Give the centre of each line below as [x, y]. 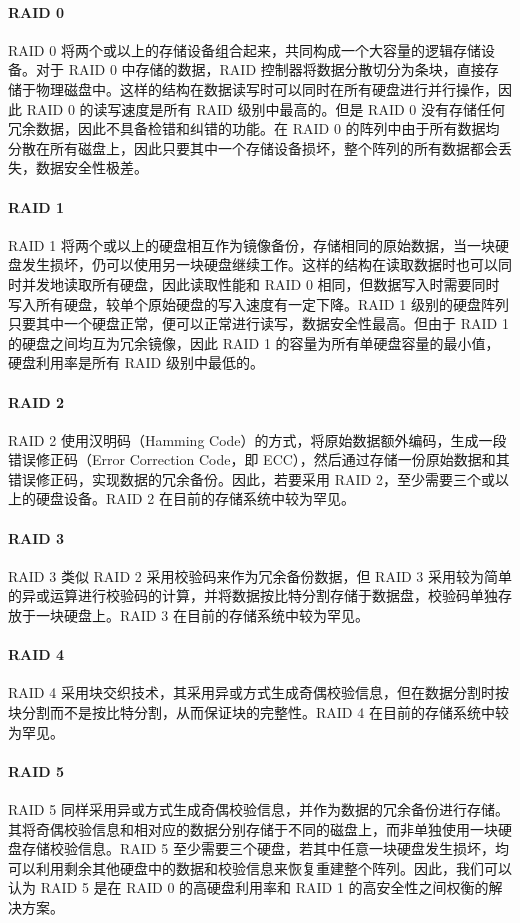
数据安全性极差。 [91, 167]
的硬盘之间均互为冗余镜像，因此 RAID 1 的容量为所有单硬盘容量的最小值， [254, 342]
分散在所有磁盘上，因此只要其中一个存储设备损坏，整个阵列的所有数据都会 [253, 147]
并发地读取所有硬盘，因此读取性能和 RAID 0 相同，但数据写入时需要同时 [260, 283]
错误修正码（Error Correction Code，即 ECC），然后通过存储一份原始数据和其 [259, 459]
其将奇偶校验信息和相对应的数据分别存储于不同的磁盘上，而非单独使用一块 [253, 828]
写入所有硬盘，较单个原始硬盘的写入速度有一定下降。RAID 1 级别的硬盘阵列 [258, 303]
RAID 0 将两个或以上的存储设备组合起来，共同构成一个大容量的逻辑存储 [244, 49]
